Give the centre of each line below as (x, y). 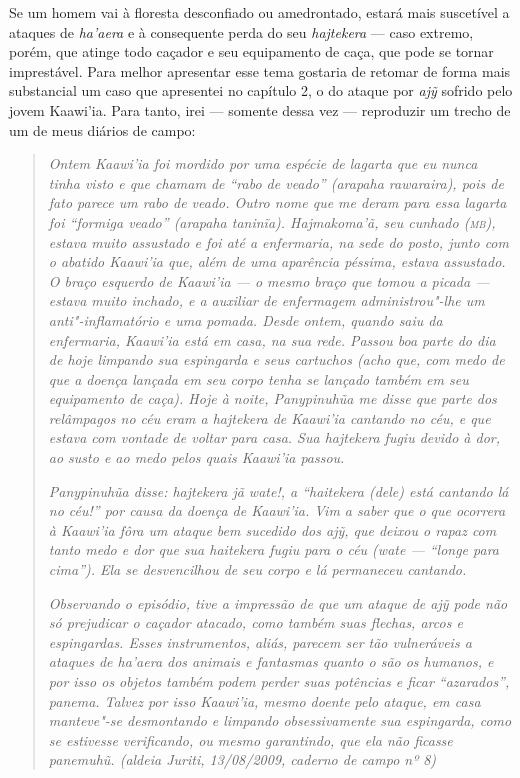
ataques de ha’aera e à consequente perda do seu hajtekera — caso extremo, (241, 31)
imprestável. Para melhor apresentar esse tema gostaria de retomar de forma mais (260, 70)
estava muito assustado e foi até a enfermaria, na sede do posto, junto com (278, 241)
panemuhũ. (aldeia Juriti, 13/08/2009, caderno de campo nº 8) (242, 759)
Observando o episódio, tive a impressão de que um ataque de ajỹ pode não (278, 602)
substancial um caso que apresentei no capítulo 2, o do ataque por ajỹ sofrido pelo (261, 90)
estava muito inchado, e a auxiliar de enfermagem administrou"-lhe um (266, 300)
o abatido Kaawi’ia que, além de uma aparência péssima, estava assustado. (277, 261)
